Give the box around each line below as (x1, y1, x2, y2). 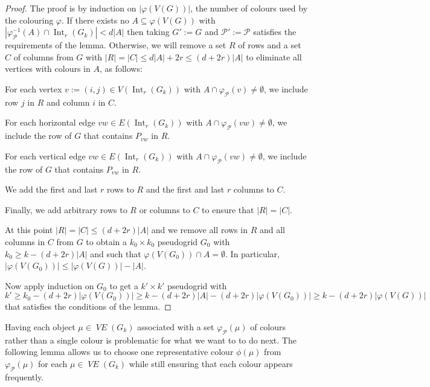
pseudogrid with (167, 279, 227, 292)
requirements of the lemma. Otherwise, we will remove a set (5, 39, 226, 51)
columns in (5, 235, 45, 248)
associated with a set (137, 320, 214, 333)
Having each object (5, 320, 75, 333)
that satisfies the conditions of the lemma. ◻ (5, 300, 172, 313)
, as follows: (99, 62, 143, 75)
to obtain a (86, 235, 127, 248)
